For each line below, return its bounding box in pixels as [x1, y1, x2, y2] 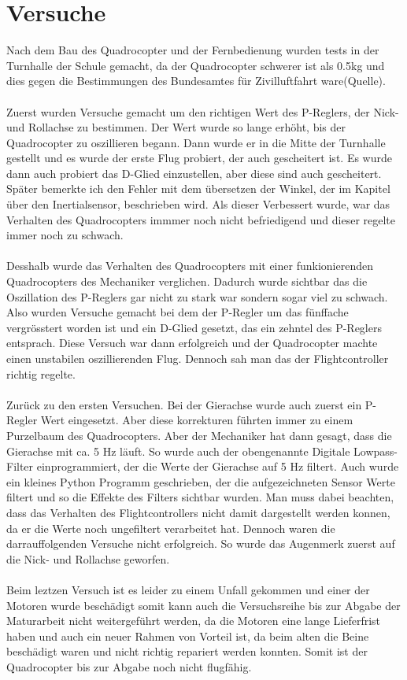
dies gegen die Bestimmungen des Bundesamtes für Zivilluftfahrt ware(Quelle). [6, 72, 386, 89]
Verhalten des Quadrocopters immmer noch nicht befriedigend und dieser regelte [6, 211, 396, 227]
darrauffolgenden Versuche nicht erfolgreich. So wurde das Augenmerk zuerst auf [6, 535, 395, 552]
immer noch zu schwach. [6, 227, 124, 243]
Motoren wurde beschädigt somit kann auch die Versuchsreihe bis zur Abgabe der [6, 597, 401, 613]
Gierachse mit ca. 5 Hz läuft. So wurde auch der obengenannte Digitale [6, 442, 350, 459]
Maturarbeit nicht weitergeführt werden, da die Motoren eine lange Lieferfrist [6, 612, 381, 629]
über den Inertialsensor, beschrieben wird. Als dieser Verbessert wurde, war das [6, 196, 390, 213]
